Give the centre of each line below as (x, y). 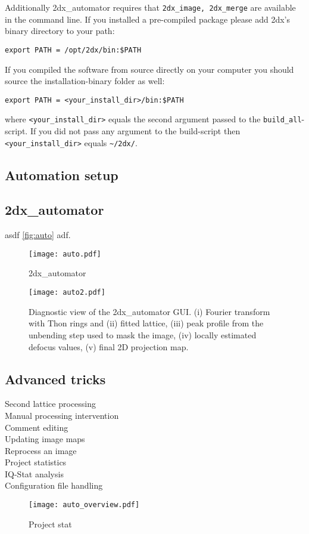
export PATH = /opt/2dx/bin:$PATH (73, 50)
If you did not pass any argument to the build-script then (135, 131)
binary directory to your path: (60, 31)
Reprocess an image (41, 450)
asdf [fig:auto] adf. (38, 235)
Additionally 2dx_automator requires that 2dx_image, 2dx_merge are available (150, 7)
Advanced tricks (55, 379)
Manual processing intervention (62, 415)
